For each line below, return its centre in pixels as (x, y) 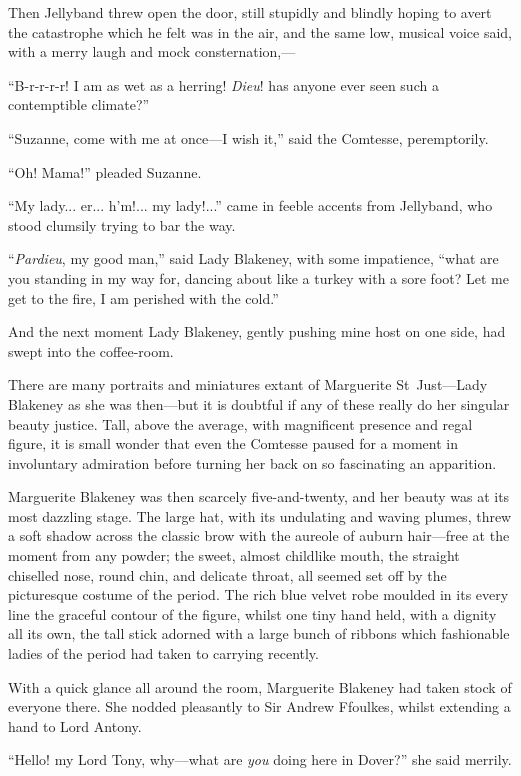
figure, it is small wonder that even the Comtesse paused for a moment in (233, 443)
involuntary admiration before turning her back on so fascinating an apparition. (252, 462)
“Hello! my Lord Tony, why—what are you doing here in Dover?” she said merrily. (260, 759)
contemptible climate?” (79, 104)
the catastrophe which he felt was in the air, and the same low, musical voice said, (260, 31)
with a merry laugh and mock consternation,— (152, 51)
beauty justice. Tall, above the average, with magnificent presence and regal (240, 423)
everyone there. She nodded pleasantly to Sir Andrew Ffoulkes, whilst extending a (259, 706)
